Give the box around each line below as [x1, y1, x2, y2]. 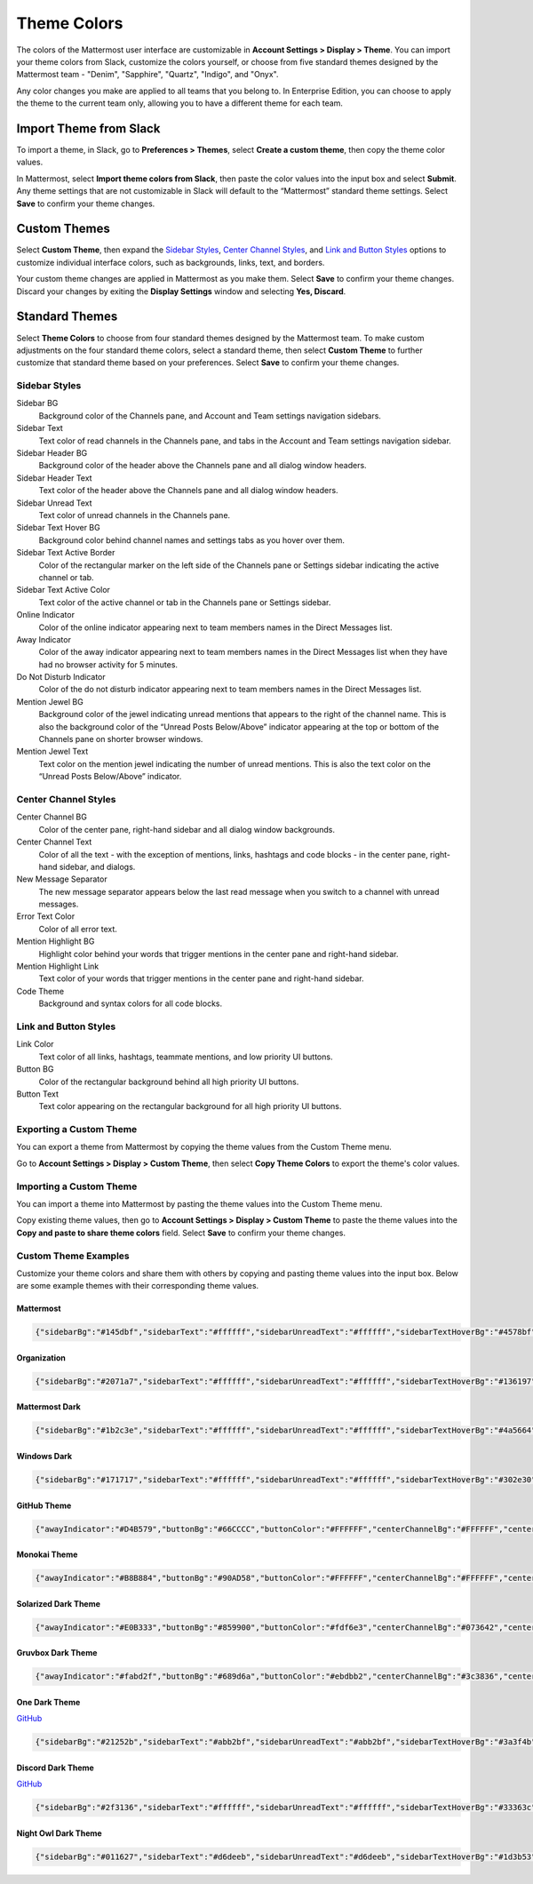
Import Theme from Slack [16, 121, 161, 136]
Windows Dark [16, 1451, 73, 1462]
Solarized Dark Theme [16, 1598, 101, 1609]
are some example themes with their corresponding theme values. [16, 1281, 259, 1291]
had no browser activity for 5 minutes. [38, 659, 178, 670]
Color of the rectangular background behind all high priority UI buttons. [38, 1076, 299, 1087]
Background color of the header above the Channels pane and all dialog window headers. [38, 460, 368, 471]
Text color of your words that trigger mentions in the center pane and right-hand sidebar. [38, 973, 364, 984]
